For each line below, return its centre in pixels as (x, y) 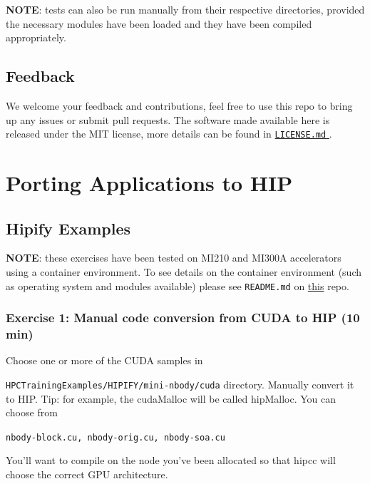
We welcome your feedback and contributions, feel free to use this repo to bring (179, 105)
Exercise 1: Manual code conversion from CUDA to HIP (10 (183, 318)
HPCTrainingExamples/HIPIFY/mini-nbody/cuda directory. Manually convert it (180, 384)
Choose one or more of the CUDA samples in (104, 360)
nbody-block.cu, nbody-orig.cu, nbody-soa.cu (115, 437)
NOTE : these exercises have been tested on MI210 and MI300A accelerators (174, 258)
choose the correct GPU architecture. (87, 474)
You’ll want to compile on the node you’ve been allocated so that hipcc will (171, 460)
